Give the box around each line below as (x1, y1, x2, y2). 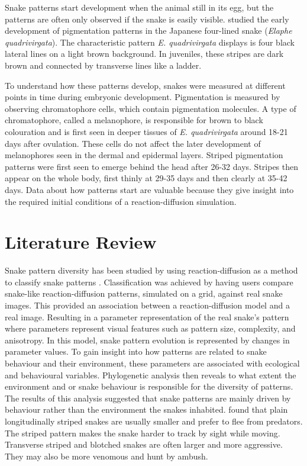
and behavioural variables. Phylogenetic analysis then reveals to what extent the (5, 368, 296, 381)
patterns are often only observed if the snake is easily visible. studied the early (5, 12, 289, 25)
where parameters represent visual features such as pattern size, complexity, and (5, 322, 296, 335)
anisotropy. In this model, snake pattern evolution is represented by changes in (5, 333, 290, 346)
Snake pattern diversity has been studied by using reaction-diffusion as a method (5, 264, 298, 277)
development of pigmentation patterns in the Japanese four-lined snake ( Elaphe (5, 24, 292, 37)
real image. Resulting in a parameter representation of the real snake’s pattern (5, 310, 289, 323)
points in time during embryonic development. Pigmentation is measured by (5, 91, 280, 103)
